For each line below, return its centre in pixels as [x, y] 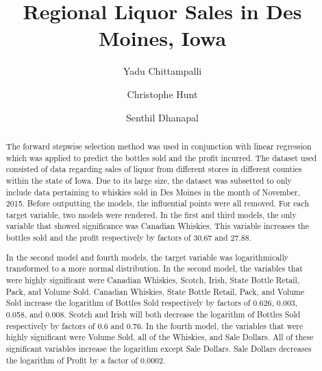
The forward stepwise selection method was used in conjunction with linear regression [159, 146]
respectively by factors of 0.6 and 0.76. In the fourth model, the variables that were [154, 325]
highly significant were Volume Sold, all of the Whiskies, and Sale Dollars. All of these [160, 337]
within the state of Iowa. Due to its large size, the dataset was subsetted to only [149, 180]
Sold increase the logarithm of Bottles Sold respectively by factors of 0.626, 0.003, [152, 303]
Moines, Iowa [162, 38]
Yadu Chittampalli [162, 71]
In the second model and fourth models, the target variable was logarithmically [147, 257]
